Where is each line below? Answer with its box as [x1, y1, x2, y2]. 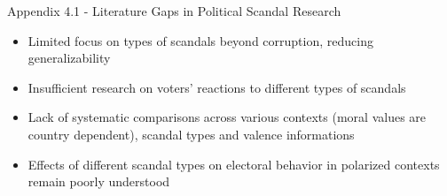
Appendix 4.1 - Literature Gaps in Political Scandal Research [7, 2, 341, 19]
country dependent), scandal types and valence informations [27, 124, 355, 143]
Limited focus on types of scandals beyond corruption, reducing [27, 31, 373, 49]
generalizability [27, 49, 111, 67]
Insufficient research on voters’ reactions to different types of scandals [27, 78, 406, 96]
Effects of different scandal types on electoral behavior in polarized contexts [27, 155, 440, 173]
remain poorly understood [27, 172, 170, 191]
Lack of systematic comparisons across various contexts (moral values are [27, 108, 427, 126]
